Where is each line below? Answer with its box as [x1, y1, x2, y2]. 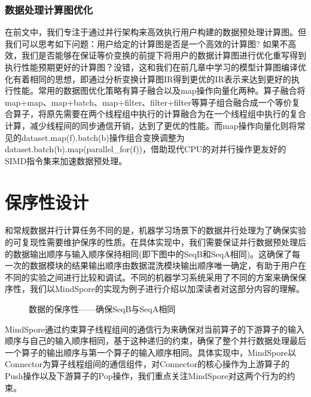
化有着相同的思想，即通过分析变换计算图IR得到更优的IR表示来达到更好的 [5, 72, 291, 85]
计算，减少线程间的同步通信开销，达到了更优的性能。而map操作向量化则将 [5, 119, 297, 131]
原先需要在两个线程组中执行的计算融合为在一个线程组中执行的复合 [46, 107, 306, 120]
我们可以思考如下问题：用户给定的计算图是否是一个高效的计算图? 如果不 [5, 37, 288, 50]
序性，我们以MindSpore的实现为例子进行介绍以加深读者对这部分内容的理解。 [5, 282, 304, 295]
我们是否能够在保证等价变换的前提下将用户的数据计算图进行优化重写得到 [21, 49, 306, 61]
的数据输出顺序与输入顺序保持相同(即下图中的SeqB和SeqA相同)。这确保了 [5, 247, 292, 260]
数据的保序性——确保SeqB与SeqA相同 [29, 303, 176, 315]
